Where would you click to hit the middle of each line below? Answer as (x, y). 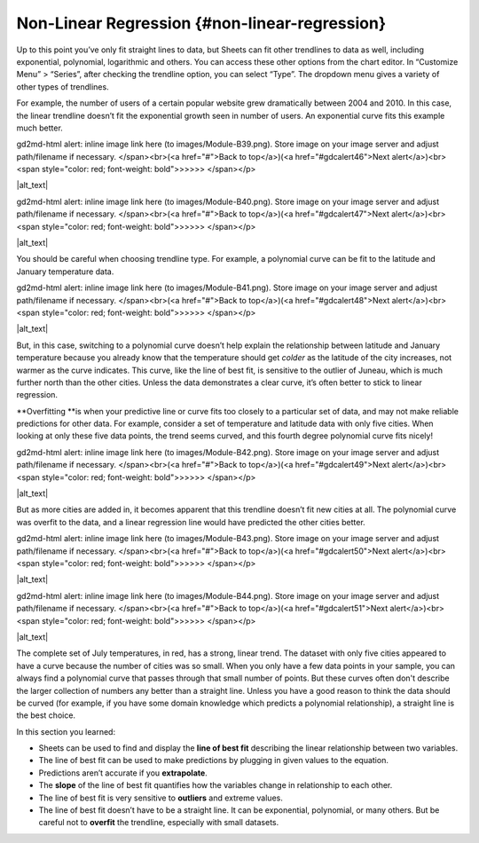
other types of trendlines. (63, 87)
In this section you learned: (66, 731)
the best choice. (46, 715)
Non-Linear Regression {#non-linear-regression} (201, 23)
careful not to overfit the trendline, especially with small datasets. (159, 823)
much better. (40, 128)
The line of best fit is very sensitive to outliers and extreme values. (161, 798)
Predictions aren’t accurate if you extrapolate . (123, 773)
